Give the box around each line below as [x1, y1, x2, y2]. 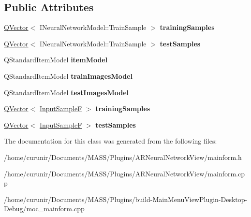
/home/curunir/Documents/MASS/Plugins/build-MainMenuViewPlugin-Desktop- [4, 194, 248, 204]
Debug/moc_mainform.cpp [4, 203, 85, 214]
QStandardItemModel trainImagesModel [4, 71, 133, 81]
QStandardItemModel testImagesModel [4, 87, 129, 97]
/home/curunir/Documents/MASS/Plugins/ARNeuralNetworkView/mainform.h [4, 152, 242, 162]
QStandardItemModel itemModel [4, 55, 108, 65]
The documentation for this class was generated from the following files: [4, 136, 217, 146]
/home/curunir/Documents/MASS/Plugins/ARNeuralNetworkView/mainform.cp [4, 168, 245, 178]
